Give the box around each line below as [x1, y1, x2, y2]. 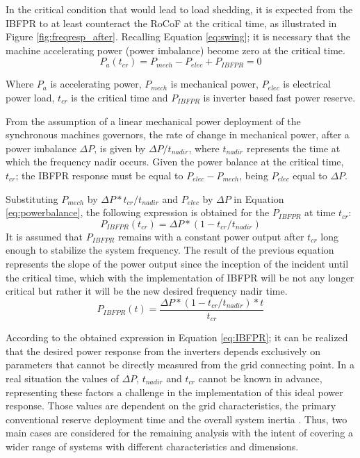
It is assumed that [6, 229, 83, 243]
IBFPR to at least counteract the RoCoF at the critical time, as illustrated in [6, 15, 337, 30]
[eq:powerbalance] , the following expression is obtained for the [6, 205, 270, 220]
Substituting [6, 191, 58, 206]
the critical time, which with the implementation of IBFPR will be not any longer [6, 270, 354, 284]
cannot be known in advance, [198, 370, 322, 385]
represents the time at [246, 140, 341, 155]
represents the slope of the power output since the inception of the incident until [6, 256, 349, 270]
